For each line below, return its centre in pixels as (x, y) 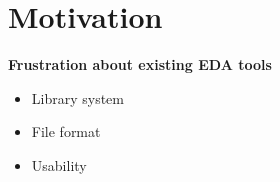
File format (66, 131)
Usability (59, 164)
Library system (78, 97)
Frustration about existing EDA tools (140, 64)
